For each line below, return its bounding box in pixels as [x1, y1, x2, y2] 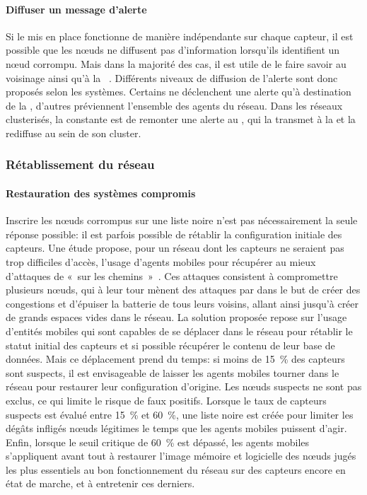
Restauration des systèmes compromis [6, 185, 196, 200]
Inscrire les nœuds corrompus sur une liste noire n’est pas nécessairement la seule [6, 213, 358, 228]
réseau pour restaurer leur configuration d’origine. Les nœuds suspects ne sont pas [6, 379, 362, 394]
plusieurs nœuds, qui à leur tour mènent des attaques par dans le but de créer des [6, 282, 361, 297]
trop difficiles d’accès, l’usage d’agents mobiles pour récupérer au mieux [6, 254, 316, 269]
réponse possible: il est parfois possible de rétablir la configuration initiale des [6, 226, 342, 241]
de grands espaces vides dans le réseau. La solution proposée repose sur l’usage [6, 310, 347, 325]
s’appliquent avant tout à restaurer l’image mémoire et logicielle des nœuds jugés [6, 448, 356, 463]
